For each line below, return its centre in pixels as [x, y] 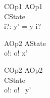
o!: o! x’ [16, 53]
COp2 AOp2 [23, 69]
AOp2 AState [25, 43]
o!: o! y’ [18, 90]
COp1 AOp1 [23, 6]
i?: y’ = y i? [23, 26]
